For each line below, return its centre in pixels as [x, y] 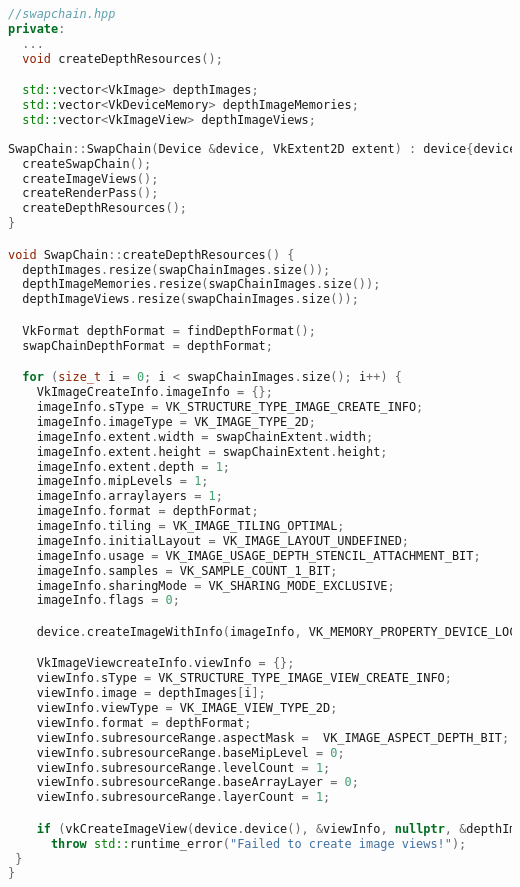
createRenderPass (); [90, 193]
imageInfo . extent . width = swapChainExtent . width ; [205, 436]
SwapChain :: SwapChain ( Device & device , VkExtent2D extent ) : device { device [262, 148]
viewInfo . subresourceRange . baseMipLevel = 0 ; [190, 752]
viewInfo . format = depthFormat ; [144, 722]
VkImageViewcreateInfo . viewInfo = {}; [165, 663]
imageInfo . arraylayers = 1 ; [129, 496]
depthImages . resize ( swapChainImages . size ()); [176, 269]
